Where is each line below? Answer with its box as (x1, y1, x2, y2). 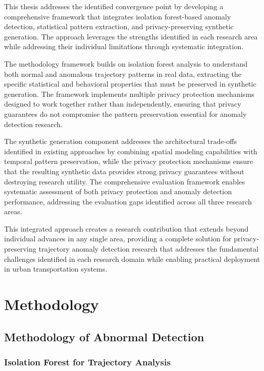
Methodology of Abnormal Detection (4, 328, 205, 344)
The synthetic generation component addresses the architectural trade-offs (4, 136, 237, 147)
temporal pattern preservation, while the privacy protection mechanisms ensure (4, 156, 253, 167)
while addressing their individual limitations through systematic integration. (4, 41, 243, 52)
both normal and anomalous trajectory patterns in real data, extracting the (4, 68, 241, 79)
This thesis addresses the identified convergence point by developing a (4, 1, 224, 11)
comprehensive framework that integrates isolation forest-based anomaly (4, 11, 231, 22)
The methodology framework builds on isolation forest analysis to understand (4, 58, 248, 69)
